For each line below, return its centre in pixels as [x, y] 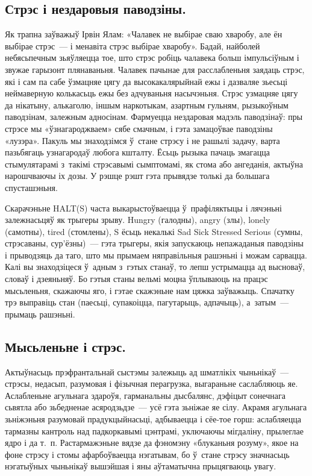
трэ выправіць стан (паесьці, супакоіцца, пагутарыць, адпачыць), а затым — [147, 302]
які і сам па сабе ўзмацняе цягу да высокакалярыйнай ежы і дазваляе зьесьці [146, 81]
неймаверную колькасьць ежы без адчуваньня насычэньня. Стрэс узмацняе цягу [151, 93]
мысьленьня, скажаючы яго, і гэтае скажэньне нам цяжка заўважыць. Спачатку [150, 290]
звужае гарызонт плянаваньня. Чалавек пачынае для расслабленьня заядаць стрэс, [155, 69]
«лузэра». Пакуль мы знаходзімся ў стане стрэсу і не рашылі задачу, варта [142, 140]
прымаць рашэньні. [40, 314]
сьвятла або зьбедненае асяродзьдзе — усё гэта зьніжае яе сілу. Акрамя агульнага [156, 407]
